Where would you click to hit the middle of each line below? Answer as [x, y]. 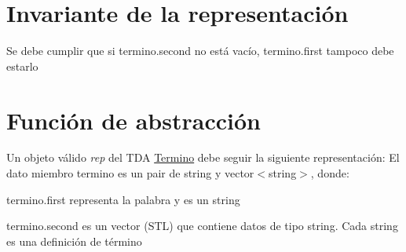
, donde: [330, 173]
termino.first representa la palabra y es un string [123, 199]
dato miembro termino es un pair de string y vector [130, 173]
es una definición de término [74, 241]
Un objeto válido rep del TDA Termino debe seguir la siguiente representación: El [203, 157]
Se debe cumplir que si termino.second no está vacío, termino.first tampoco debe [200, 51]
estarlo [22, 66]
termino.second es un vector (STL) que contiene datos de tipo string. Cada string [202, 226]
